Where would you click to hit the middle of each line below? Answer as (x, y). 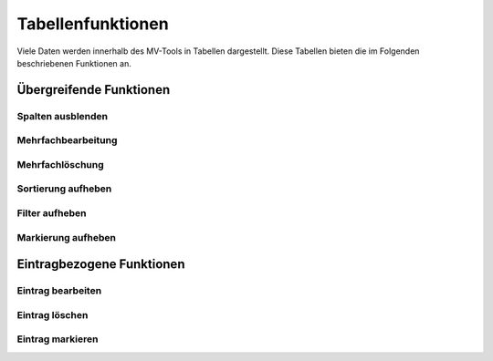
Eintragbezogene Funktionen (101, 264)
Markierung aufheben (66, 237)
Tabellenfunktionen (93, 24)
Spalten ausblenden (63, 116)
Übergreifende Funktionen (94, 90)
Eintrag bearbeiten (59, 291)
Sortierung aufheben (64, 189)
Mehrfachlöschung (60, 164)
